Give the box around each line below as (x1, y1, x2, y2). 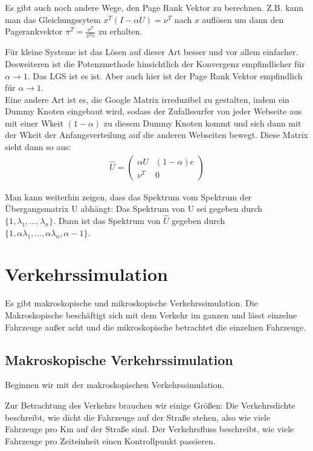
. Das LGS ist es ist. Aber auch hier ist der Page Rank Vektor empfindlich (27, 69, 303, 82)
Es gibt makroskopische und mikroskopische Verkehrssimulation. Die (5, 297, 258, 309)
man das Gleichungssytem (5, 13, 101, 25)
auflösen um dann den (202, 13, 284, 25)
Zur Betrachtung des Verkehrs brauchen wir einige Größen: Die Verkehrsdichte (5, 399, 295, 411)
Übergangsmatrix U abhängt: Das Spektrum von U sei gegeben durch (5, 202, 263, 215)
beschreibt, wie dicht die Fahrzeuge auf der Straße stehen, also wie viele (5, 410, 271, 423)
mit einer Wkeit (5, 116, 63, 129)
